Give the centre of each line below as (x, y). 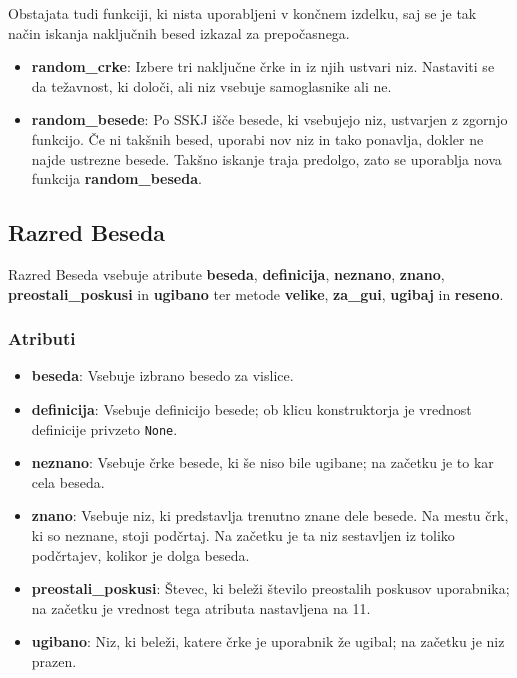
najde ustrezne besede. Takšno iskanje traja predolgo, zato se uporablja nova (266, 158)
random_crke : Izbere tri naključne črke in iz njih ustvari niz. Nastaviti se (263, 66)
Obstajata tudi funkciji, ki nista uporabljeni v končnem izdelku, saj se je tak (242, 13)
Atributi (42, 338)
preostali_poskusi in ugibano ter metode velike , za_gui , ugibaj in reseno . (256, 293)
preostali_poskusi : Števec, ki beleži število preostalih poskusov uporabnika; (270, 588)
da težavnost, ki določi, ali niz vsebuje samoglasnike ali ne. (211, 85)
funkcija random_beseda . (116, 178)
